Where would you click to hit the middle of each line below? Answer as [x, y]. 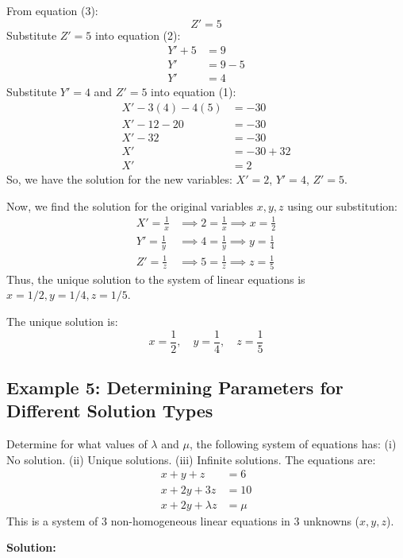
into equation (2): [138, 35]
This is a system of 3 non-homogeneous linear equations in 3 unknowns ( [183, 520]
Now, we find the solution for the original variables [130, 205]
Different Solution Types [110, 411]
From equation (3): [52, 10]
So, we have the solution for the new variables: [119, 179]
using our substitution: [342, 205]
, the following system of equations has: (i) [293, 444]
